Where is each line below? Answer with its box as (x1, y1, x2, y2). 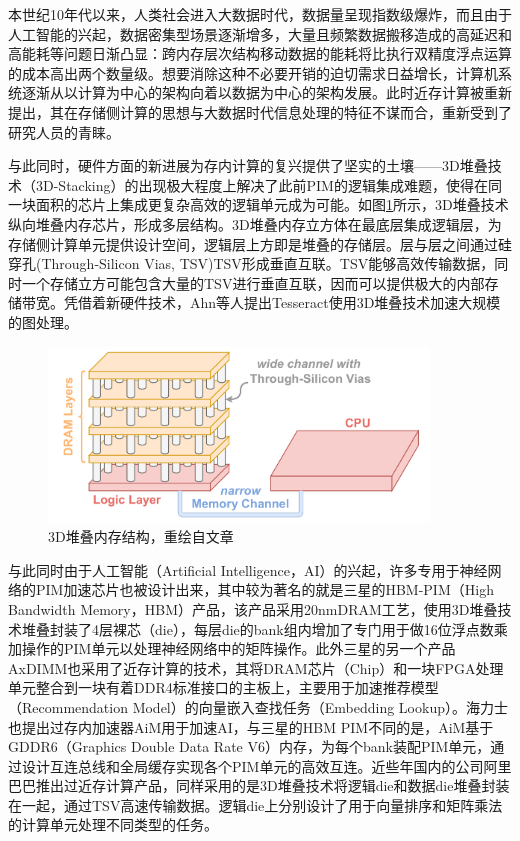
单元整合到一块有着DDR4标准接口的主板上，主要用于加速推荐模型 (8, 677, 439, 698)
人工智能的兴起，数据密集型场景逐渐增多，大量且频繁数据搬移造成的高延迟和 (8, 23, 512, 44)
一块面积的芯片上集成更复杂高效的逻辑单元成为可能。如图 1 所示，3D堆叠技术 (8, 194, 509, 215)
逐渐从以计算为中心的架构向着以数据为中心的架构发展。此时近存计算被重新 (21, 82, 512, 103)
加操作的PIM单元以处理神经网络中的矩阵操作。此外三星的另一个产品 (8, 638, 456, 659)
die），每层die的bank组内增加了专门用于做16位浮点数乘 (154, 618, 508, 639)
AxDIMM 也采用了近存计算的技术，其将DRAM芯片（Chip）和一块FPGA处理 (8, 657, 504, 678)
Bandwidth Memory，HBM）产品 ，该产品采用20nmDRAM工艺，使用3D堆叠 (8, 598, 498, 619)
